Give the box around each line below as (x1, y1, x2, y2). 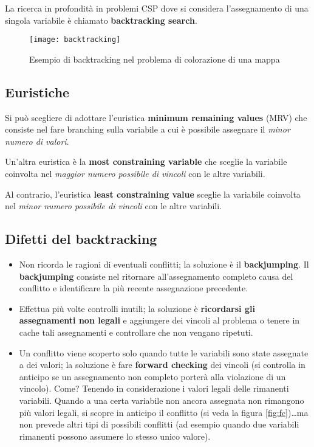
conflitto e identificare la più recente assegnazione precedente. (19, 282, 248, 294)
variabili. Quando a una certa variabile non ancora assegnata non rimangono (19, 393, 304, 406)
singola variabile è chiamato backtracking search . (5, 13, 197, 26)
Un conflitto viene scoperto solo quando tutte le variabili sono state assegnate (19, 346, 309, 359)
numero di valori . (5, 134, 69, 147)
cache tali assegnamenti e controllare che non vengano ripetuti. (19, 325, 253, 338)
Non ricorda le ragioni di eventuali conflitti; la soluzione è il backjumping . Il (19, 258, 309, 270)
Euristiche (5, 82, 70, 101)
